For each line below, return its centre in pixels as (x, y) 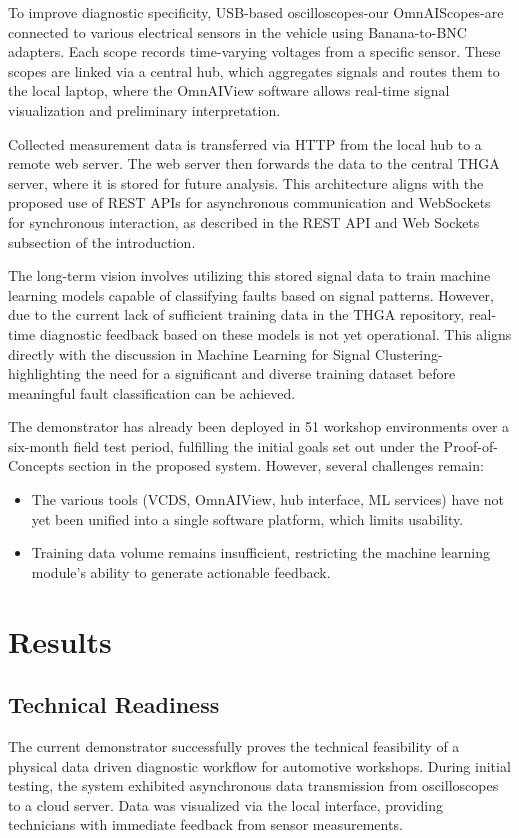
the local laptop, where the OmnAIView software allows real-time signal (229, 90)
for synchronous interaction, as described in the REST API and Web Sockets (244, 221)
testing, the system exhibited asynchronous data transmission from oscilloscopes (253, 785)
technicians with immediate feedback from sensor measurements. (205, 824)
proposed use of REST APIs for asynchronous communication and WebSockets (249, 202)
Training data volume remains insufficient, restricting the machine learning (260, 552)
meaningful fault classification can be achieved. (152, 392)
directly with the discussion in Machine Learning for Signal (189, 353)
